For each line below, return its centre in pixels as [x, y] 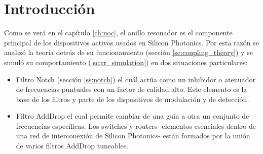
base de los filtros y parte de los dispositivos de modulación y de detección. [133, 99]
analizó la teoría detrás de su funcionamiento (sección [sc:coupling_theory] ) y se [128, 52]
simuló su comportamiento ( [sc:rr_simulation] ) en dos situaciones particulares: [126, 62]
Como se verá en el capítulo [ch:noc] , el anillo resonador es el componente [118, 33]
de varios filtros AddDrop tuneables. [72, 146]
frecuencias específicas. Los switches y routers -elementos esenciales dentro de [136, 125]
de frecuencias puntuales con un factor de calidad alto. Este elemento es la [131, 89]
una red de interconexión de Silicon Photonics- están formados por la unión [133, 136]
